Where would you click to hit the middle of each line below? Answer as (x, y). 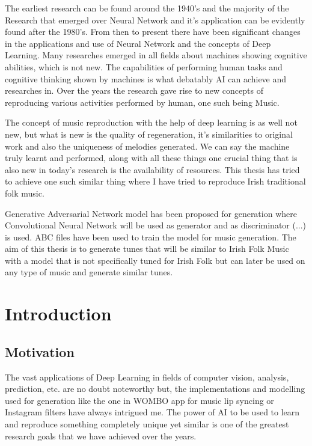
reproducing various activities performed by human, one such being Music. (142, 102)
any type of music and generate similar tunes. (89, 272)
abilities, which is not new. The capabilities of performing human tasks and (144, 66)
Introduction (58, 313)
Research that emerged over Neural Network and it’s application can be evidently (155, 20)
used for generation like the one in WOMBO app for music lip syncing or (139, 400)
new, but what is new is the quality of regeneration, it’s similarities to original (149, 134)
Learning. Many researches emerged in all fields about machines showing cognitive (156, 55)
